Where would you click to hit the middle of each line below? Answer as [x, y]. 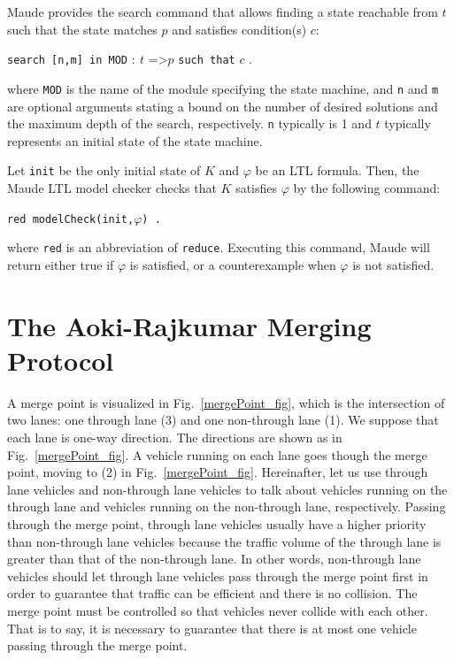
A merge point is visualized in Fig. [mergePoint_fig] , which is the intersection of [226, 402]
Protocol [61, 360]
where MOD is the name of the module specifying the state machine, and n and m [223, 88]
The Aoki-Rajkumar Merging [189, 325]
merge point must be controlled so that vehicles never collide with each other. [218, 610]
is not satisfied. [393, 264]
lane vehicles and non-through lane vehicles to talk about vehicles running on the [227, 489]
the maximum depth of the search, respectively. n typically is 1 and [189, 123]
